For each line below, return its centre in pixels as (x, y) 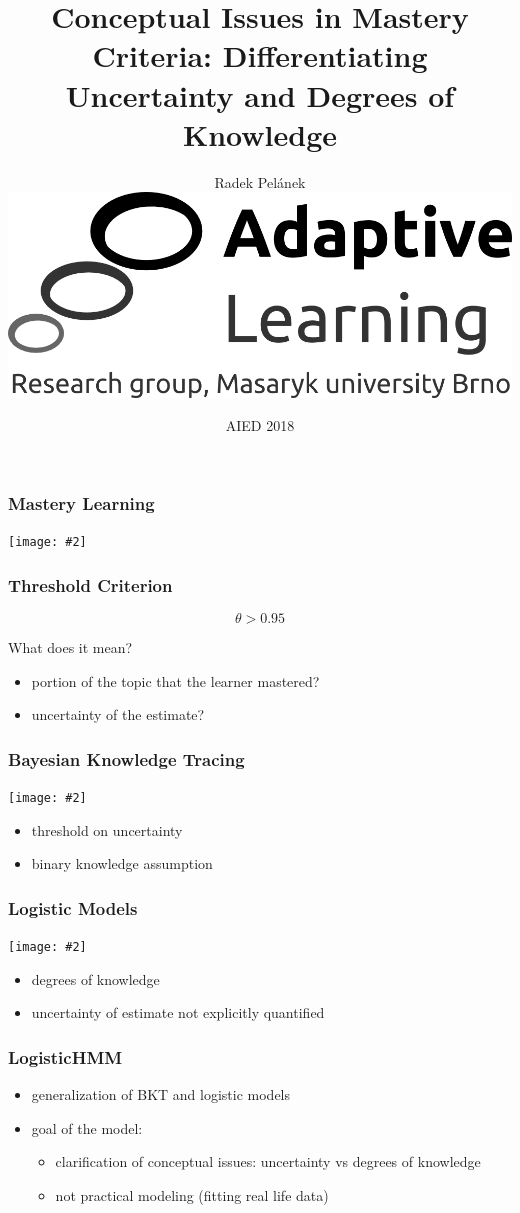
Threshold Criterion (90, 584)
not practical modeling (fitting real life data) (192, 1194)
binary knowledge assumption (122, 863)
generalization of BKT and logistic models (161, 1094)
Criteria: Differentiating (260, 55)
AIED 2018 (260, 425)
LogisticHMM (65, 1056)
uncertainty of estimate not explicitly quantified (178, 1012)
